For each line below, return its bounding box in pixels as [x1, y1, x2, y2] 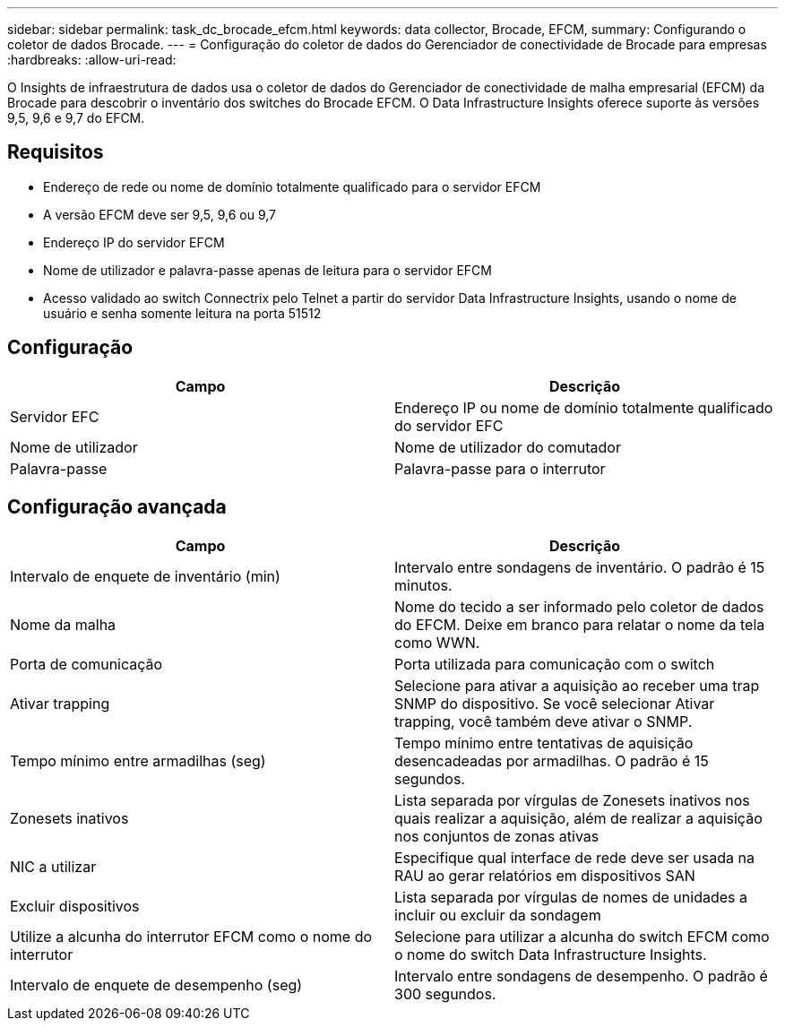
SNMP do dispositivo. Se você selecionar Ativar [394, 694, 715, 713]
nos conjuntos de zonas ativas [394, 826, 600, 845]
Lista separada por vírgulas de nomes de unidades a [394, 887, 747, 906]
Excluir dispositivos [10, 896, 140, 915]
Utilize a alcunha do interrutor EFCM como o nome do [10, 927, 373, 946]
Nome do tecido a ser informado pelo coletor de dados [394, 597, 764, 616]
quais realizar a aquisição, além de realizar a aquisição [394, 808, 763, 827]
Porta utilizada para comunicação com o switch [394, 654, 715, 673]
